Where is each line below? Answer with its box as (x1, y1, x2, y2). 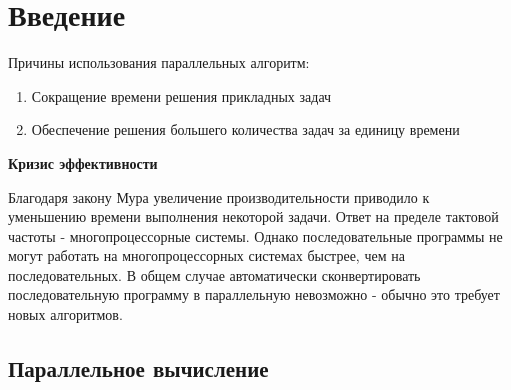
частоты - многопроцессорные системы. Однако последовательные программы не (8, 225, 503, 246)
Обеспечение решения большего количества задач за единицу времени (31, 119, 460, 140)
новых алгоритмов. (8, 304, 123, 325)
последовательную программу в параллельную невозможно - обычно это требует (8, 284, 500, 305)
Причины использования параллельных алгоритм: (8, 52, 310, 73)
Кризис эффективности (8, 152, 158, 173)
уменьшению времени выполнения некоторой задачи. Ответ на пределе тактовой (8, 206, 499, 227)
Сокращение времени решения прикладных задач (31, 85, 332, 106)
